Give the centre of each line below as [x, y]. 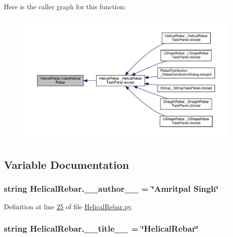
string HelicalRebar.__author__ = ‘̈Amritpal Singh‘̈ [111, 189]
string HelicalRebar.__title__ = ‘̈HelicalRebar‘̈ [101, 228]
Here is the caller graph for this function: [65, 6]
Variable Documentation [67, 164]
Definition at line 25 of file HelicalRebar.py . [68, 207]
